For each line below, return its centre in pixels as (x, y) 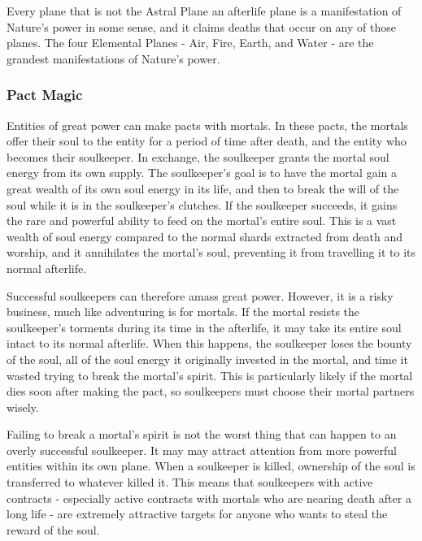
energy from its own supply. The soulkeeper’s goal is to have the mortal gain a (202, 173)
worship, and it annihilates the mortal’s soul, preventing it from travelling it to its (211, 252)
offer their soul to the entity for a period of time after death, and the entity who (207, 141)
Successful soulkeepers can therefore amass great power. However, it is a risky (200, 295)
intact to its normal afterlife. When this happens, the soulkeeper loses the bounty (209, 343)
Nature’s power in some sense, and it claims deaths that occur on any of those (201, 26)
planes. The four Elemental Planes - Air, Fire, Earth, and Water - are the (190, 43)
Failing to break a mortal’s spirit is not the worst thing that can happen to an (202, 434)
